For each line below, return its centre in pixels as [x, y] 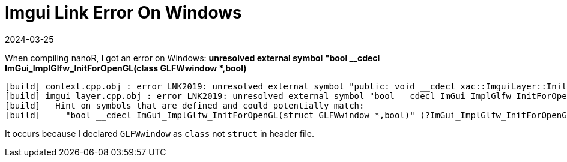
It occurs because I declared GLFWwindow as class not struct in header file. [160, 133]
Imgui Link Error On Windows [123, 13]
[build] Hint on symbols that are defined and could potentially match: [185, 105]
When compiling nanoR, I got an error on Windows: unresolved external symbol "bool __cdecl [193, 58]
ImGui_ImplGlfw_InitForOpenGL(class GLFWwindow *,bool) [126, 68]
